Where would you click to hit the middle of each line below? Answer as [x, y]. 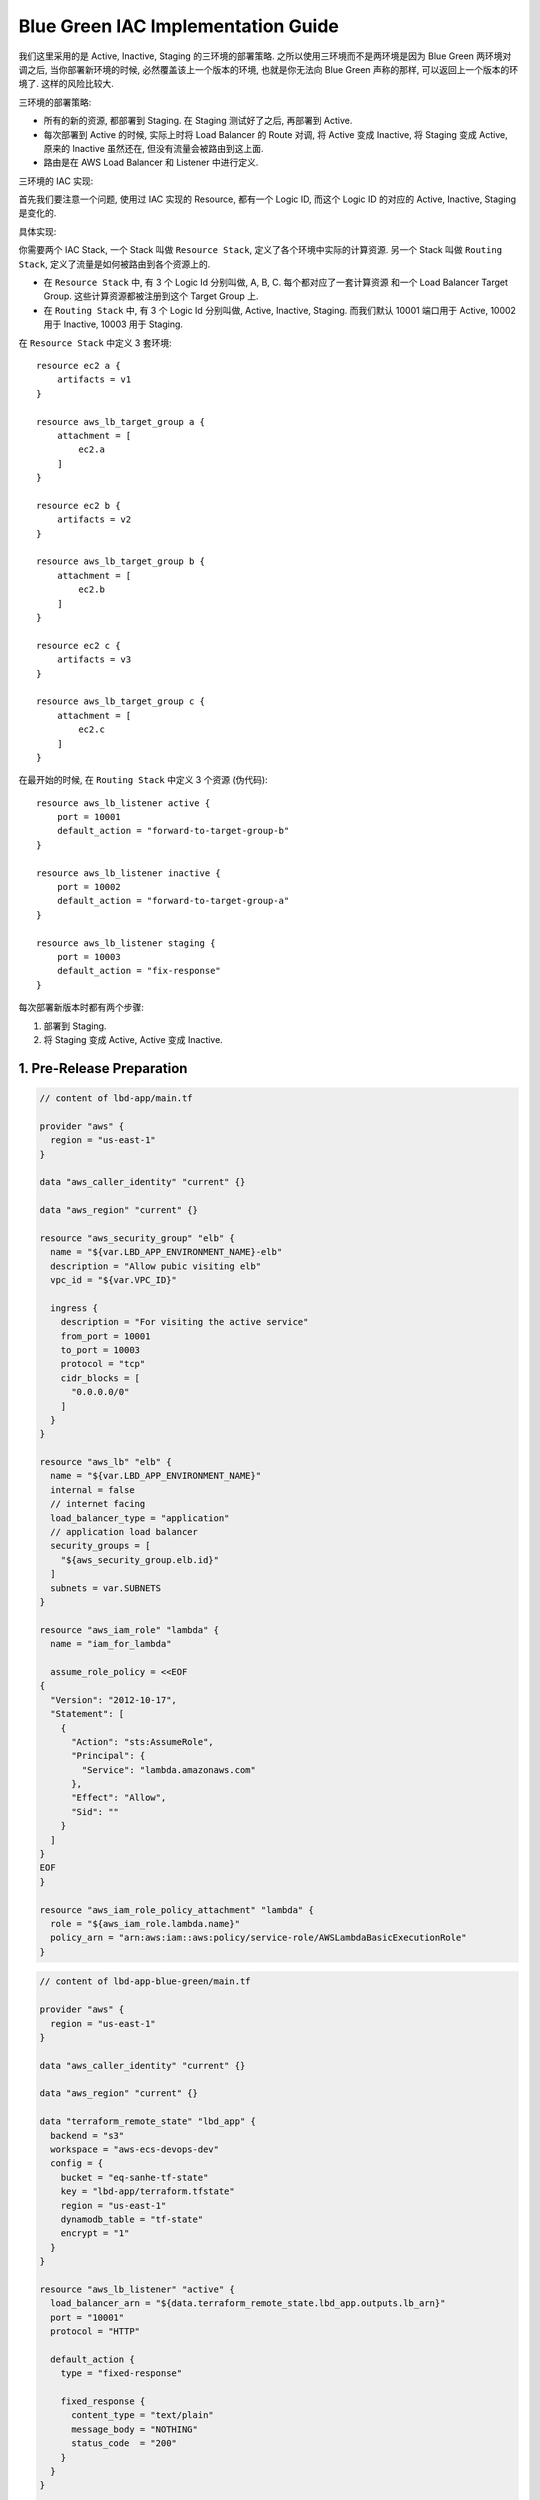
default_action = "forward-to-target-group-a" [173, 901]
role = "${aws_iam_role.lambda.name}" [145, 1923]
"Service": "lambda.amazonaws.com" [169, 1769]
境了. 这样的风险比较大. [66, 84]
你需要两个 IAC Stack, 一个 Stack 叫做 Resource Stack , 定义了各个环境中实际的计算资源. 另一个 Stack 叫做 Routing [260, 250]
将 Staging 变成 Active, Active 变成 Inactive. [133, 1039]
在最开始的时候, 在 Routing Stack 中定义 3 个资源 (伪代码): [143, 780]
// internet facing [98, 1504]
